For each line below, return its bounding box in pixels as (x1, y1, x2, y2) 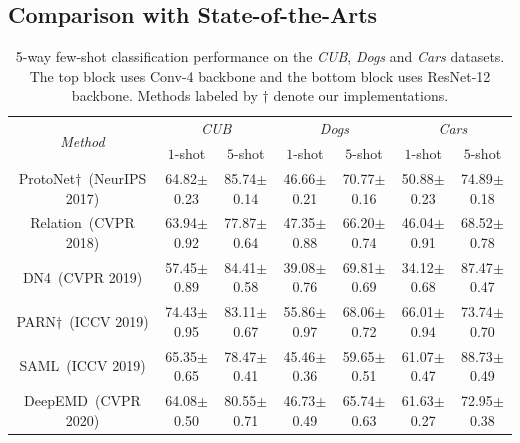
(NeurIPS (88, 167, 147, 188)
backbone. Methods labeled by (71, 85, 258, 106)
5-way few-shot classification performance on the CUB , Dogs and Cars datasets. (15, 46, 505, 67)
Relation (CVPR (30, 212, 135, 233)
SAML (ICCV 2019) (19, 355, 146, 376)
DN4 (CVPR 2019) (22, 266, 143, 287)
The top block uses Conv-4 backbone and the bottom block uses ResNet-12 (29, 65, 491, 86)
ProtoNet (18, 167, 76, 188)
